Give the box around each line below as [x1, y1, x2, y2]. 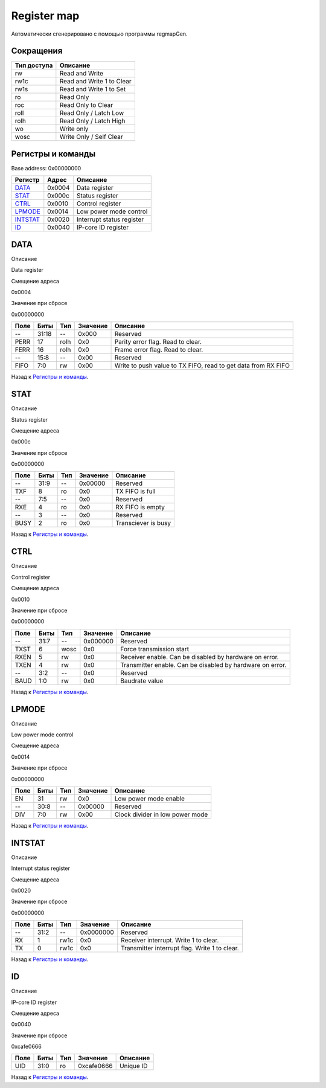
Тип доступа [14, 61, 53, 69]
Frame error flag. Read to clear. [114, 346, 203, 354]
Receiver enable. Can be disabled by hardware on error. [120, 652, 279, 661]
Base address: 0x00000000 [11, 164, 81, 172]
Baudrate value [120, 677, 164, 685]
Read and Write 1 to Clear [59, 77, 132, 86]
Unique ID [119, 1062, 148, 1070]
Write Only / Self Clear [59, 133, 123, 141]
